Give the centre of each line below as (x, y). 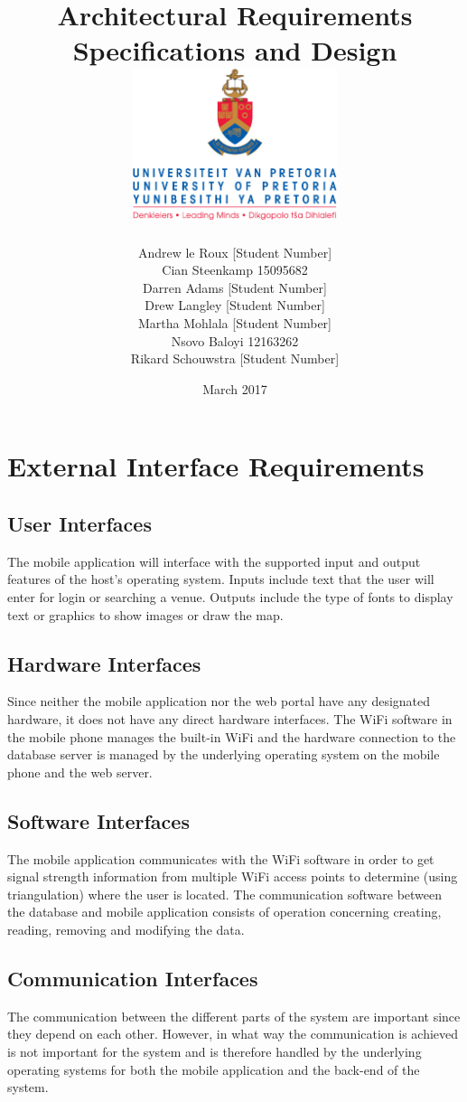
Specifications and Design (235, 50)
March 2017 (235, 388)
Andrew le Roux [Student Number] (235, 252)
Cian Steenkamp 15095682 (235, 270)
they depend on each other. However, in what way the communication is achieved (233, 1034)
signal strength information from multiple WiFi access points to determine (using (233, 876)
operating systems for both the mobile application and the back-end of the (214, 1069)
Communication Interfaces (133, 978)
